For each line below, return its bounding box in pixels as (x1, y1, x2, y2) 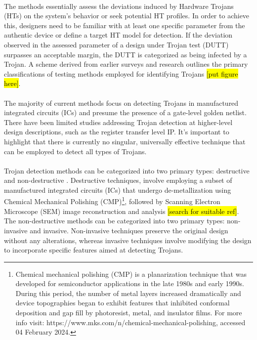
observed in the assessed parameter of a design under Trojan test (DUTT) (4, 39, 229, 49)
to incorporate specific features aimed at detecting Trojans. (4, 245, 183, 255)
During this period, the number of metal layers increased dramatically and (15, 288, 241, 298)
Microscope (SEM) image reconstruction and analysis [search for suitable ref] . (4, 206, 239, 216)
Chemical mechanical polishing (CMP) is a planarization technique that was (15, 268, 247, 279)
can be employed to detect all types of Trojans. (4, 146, 147, 156)
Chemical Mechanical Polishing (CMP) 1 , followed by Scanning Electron (4, 195, 220, 207)
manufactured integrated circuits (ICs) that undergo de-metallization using (4, 184, 231, 195)
